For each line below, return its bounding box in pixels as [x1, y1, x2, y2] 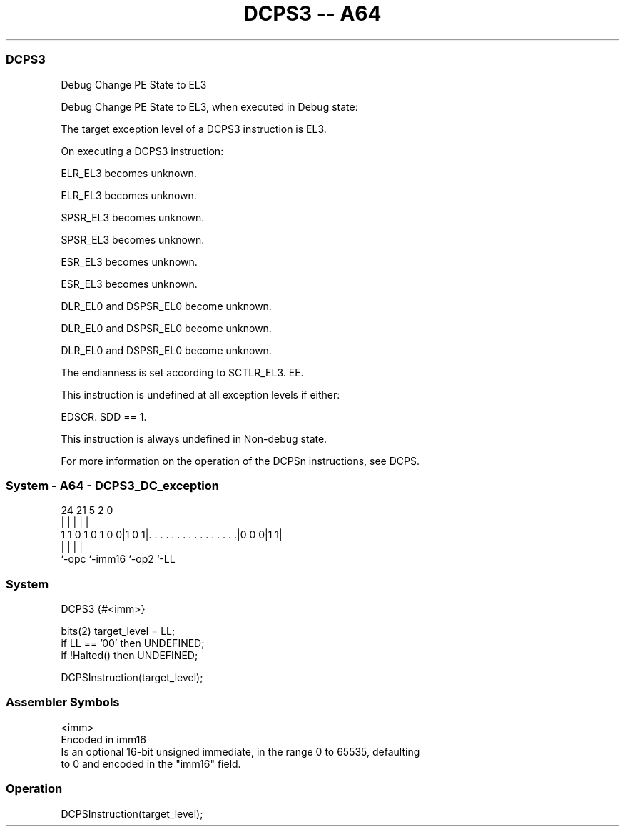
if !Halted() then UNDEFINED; [61, 649, 198, 661]
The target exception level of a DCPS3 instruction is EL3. [61, 122, 327, 135]
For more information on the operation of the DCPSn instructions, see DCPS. [61, 454, 420, 467]
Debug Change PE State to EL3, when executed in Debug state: [61, 100, 358, 113]
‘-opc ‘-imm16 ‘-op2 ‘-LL [61, 553, 176, 566]
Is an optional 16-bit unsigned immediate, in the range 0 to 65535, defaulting [61, 745, 420, 758]
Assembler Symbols [6, 695, 120, 710]
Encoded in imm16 [61, 733, 147, 746]
